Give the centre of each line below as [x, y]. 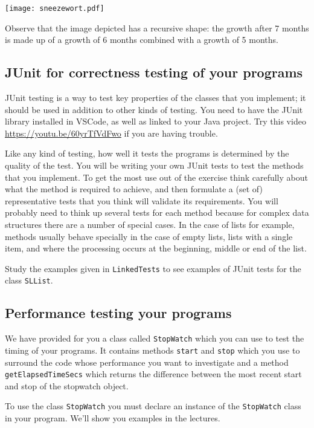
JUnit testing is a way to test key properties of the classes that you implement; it [155, 98]
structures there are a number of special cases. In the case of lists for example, [150, 224]
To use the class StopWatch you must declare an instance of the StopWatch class [153, 406]
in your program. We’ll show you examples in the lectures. [113, 418]
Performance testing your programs [118, 313]
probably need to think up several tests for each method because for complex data [157, 212]
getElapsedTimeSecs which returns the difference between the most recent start [153, 374]
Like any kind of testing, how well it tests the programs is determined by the [147, 153]
